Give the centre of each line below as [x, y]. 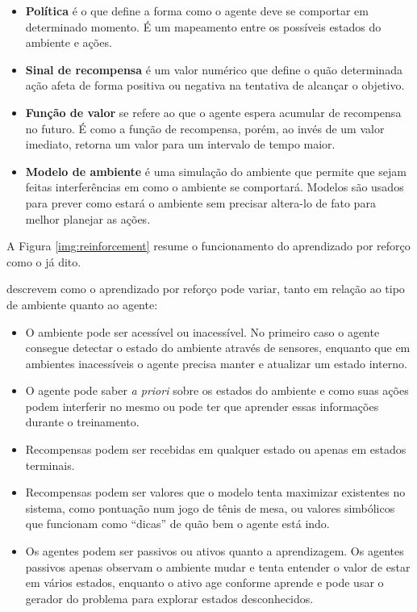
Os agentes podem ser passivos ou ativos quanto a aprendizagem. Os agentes [215, 551]
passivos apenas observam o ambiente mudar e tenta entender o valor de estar [218, 566]
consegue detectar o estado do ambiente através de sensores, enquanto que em [218, 348]
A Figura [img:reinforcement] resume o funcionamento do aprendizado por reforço [208, 246]
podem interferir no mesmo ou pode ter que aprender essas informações [202, 406]
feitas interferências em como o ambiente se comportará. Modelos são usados [215, 187]
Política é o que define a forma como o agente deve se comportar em [197, 10]
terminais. [50, 465]
